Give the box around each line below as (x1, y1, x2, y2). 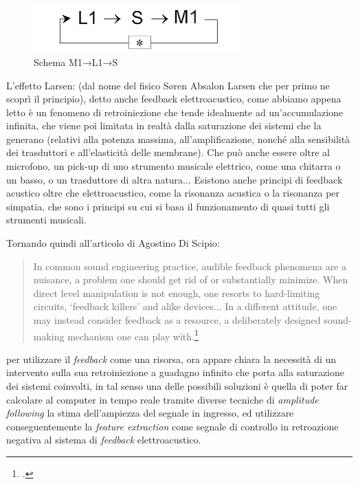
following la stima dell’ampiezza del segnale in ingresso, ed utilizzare (6, 406, 294, 420)
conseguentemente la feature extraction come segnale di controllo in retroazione (6, 419, 339, 433)
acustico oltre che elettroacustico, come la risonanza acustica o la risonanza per (6, 186, 340, 200)
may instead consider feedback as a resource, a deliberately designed (33, 313, 321, 327)
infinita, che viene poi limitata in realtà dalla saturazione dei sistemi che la (6, 118, 322, 133)
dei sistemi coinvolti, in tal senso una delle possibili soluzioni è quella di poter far (6, 379, 348, 393)
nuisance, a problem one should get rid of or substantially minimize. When (33, 272, 348, 287)
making (33, 329, 65, 343)
